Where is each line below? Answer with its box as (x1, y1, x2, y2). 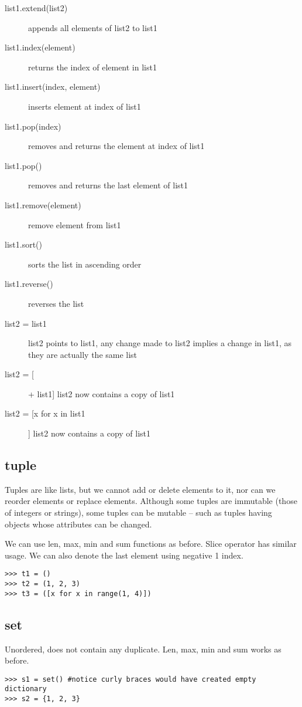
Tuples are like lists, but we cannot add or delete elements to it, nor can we (5, 483, 276, 495)
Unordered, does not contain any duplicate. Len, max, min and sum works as (5, 642, 282, 655)
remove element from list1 (28, 218, 121, 231)
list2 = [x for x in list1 (5, 407, 85, 420)
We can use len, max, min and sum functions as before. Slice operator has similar (5, 537, 297, 550)
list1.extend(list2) (5, 2, 68, 13)
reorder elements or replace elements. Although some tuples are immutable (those (5, 495, 297, 507)
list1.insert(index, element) (5, 80, 101, 93)
